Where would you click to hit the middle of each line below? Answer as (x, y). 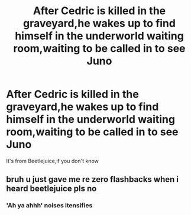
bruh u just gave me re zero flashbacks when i (93, 179)
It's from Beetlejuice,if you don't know (52, 161)
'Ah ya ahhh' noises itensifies (49, 206)
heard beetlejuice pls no (51, 189)
